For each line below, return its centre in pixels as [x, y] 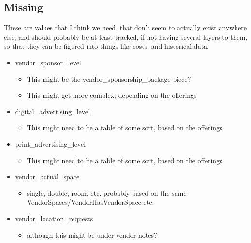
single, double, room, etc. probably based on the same [107, 192]
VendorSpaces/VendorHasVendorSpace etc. [90, 202]
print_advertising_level [51, 144]
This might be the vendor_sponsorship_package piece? [109, 79]
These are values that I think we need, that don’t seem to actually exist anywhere [125, 27]
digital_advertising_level [52, 111]
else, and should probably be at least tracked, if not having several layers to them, [126, 37]
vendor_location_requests [54, 218]
